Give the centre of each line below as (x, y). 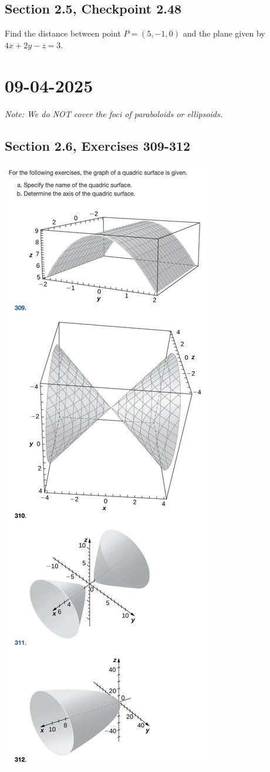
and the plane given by (224, 33)
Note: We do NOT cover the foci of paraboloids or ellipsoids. (114, 113)
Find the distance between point (63, 33)
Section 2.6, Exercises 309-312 (98, 145)
